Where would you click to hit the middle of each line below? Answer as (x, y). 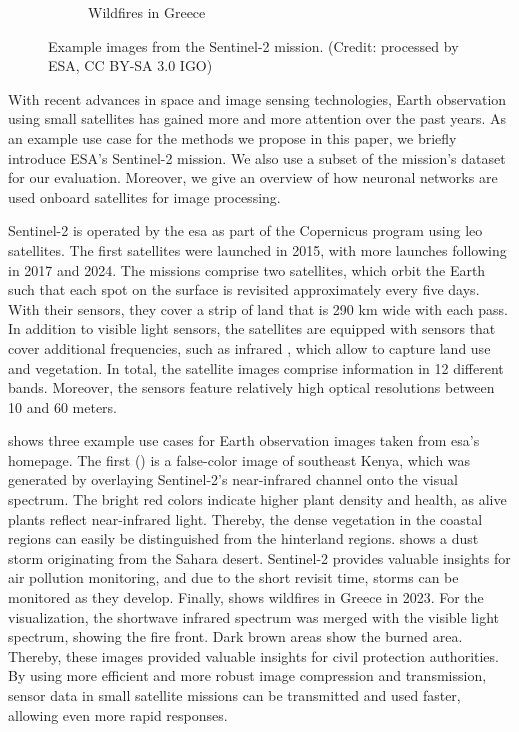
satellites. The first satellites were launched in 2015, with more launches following (257, 249)
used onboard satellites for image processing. (144, 196)
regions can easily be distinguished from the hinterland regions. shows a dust (243, 538)
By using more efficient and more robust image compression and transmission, (247, 675)
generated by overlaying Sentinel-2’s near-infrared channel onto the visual (233, 479)
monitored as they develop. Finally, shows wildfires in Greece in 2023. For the (246, 597)
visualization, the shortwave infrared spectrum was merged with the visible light (253, 616)
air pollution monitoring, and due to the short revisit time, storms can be (233, 577)
